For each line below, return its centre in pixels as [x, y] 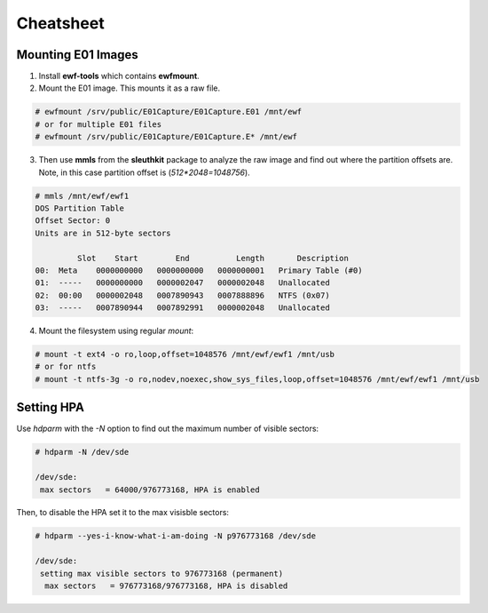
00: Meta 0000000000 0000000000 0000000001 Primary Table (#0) [199, 270]
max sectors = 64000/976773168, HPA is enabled [150, 490]
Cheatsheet [61, 23]
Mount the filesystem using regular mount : [116, 331]
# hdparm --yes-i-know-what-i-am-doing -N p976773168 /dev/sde [176, 536]
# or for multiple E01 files [98, 124]
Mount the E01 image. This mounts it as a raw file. [130, 88]
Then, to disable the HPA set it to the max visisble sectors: [123, 513]
